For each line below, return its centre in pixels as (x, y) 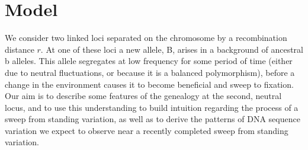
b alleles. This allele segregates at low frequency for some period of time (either (149, 61)
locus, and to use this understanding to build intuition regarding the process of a (152, 107)
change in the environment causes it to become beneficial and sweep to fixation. (149, 84)
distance (20, 49)
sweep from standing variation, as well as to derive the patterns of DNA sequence (153, 119)
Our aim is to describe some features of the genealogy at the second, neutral (143, 96)
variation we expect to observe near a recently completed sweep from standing (147, 130)
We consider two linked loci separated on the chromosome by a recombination (146, 38)
